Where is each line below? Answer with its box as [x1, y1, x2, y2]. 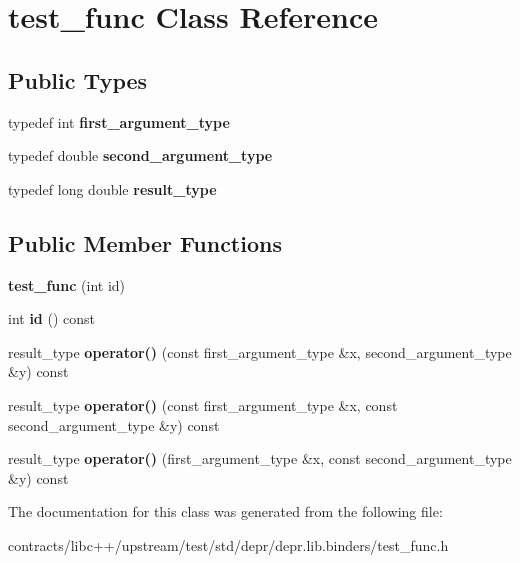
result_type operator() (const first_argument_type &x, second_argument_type [8, 341, 512, 362]
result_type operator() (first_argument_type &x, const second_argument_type [8, 448, 512, 469]
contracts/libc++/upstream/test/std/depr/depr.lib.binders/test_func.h [8, 534, 449, 555]
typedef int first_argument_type [8, 111, 230, 132]
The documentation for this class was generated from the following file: [8, 501, 443, 522]
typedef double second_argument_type [8, 145, 273, 166]
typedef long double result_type [8, 178, 217, 199]
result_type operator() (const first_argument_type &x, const [8, 394, 398, 415]
